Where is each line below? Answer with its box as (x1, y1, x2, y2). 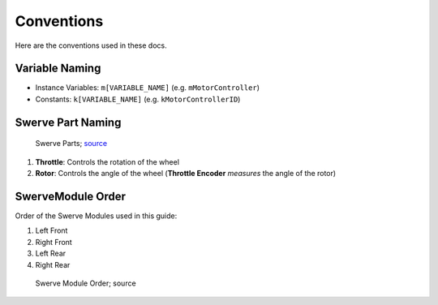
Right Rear (35, 260, 71, 269)
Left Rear (35, 248, 67, 259)
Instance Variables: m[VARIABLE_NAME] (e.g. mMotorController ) (35, 83, 260, 92)
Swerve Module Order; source (35, 278, 137, 288)
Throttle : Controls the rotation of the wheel (35, 157, 180, 166)
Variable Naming (15, 62, 101, 75)
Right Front (35, 237, 72, 247)
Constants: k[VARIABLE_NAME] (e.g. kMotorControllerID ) (35, 94, 241, 104)
